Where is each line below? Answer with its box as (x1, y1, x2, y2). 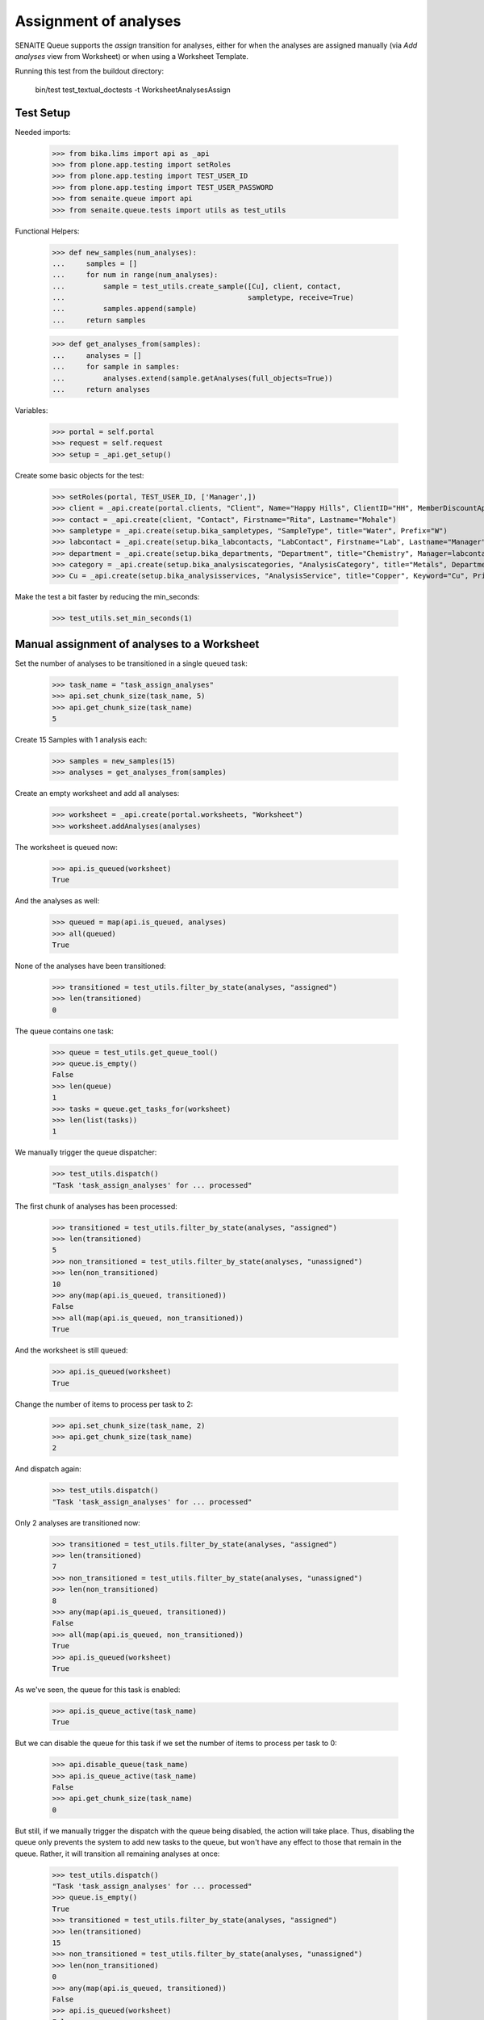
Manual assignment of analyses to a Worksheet (15, 637, 260, 650)
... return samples (52, 315, 147, 325)
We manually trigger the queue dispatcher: (15, 1147, 157, 1157)
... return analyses (52, 385, 151, 394)
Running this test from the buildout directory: (15, 66, 165, 76)
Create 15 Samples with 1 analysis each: (15, 735, 148, 745)
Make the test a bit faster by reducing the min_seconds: (15, 592, 200, 602)
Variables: (15, 406, 48, 415)
